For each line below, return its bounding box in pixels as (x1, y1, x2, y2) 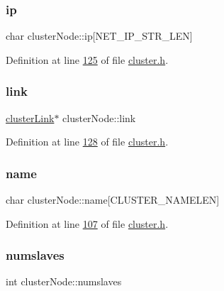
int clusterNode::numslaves (6, 274, 122, 289)
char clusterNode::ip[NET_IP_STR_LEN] (6, 28, 193, 43)
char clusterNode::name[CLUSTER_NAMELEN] (6, 192, 220, 207)
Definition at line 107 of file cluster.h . (6, 216, 169, 231)
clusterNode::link (62, 110, 136, 125)
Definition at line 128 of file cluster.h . (6, 134, 169, 149)
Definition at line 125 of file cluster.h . (6, 52, 169, 67)
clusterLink (6, 110, 55, 125)
